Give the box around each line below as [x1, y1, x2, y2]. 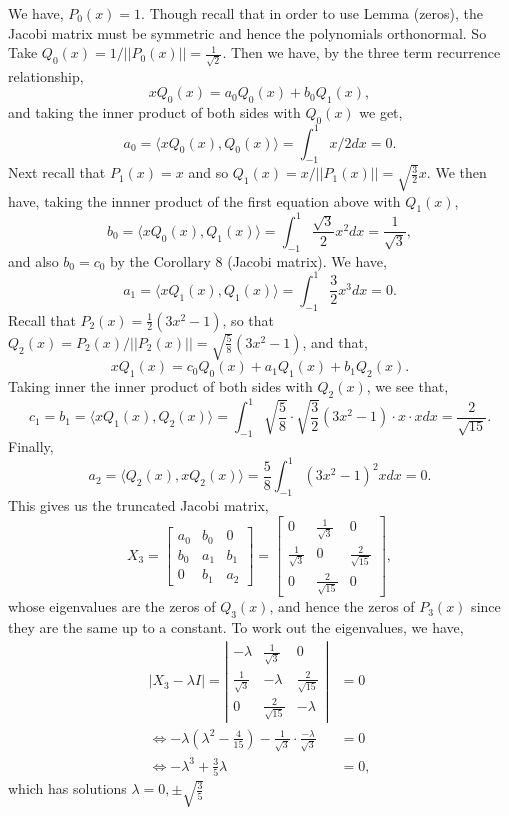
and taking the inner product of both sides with [8, 102, 301, 123]
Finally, [8, 436, 54, 457]
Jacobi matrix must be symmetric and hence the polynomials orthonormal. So [8, 22, 487, 43]
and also [8, 250, 59, 271]
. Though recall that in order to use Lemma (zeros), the [141, 3, 484, 23]
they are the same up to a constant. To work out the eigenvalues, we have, [8, 617, 464, 638]
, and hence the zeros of [269, 596, 415, 617]
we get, [359, 102, 403, 123]
